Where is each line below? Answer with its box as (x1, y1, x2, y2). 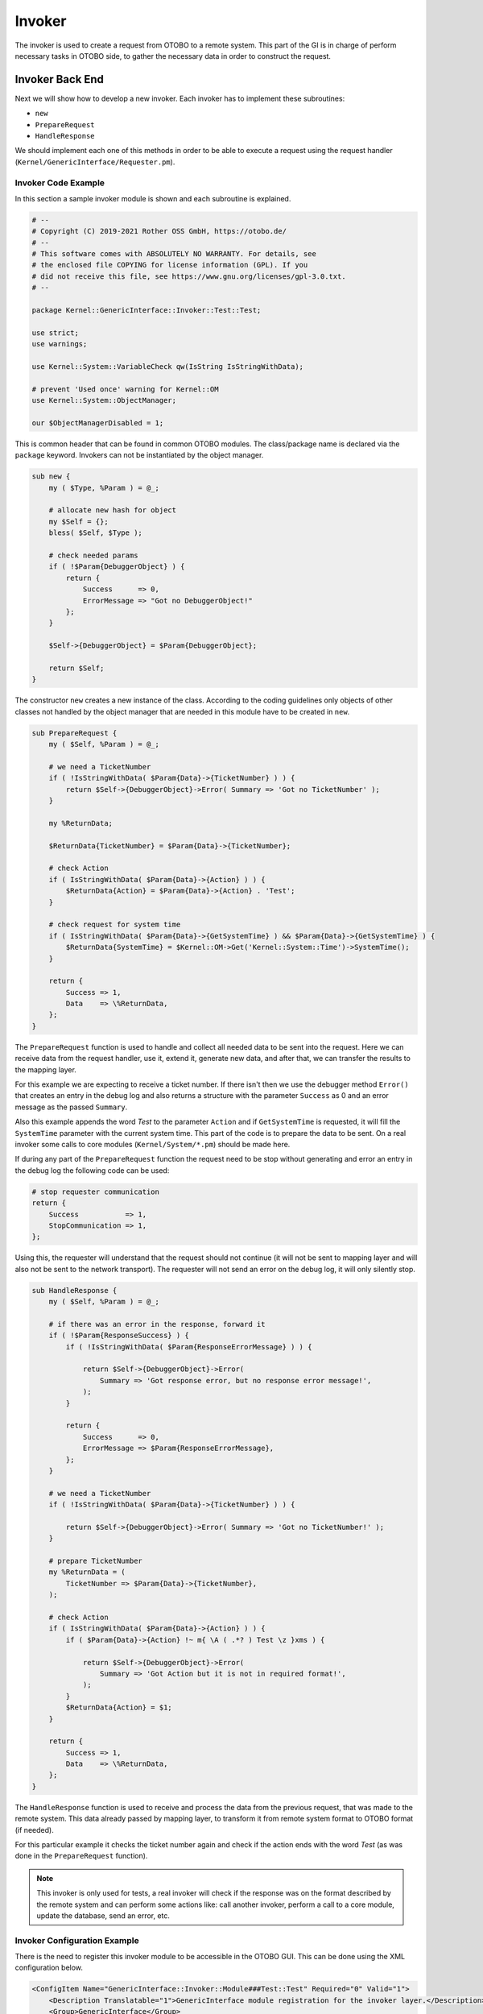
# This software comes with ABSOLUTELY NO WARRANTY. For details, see (31, 250, 317, 259)
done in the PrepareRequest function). (14, 1851, 148, 1861)
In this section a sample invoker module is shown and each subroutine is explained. (14, 193, 291, 203)
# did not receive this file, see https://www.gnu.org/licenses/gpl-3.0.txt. (31, 271, 346, 281)
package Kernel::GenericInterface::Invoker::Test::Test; (31, 306, 262, 315)
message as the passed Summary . (14, 1102, 128, 1112)
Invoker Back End (14, 73, 105, 86)
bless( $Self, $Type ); (48, 528, 142, 537)
